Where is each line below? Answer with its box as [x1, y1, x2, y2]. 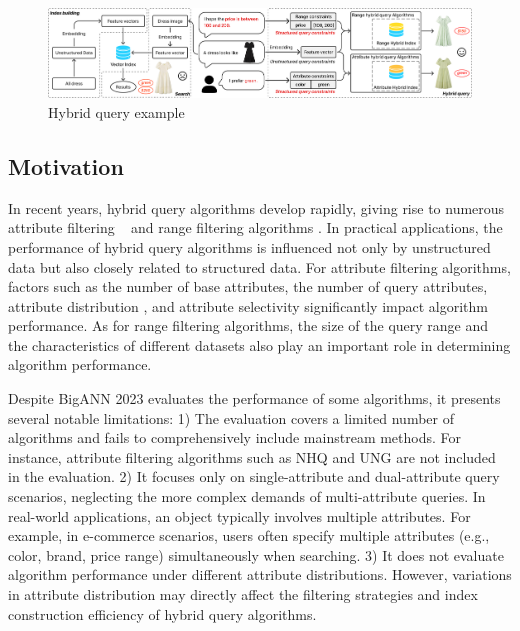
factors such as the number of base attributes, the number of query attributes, [8, 276, 488, 297]
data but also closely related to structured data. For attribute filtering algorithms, [8, 256, 511, 277]
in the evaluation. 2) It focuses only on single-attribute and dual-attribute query [8, 466, 500, 487]
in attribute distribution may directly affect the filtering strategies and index [8, 584, 478, 605]
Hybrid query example [48, 101, 185, 122]
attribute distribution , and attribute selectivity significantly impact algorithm [8, 295, 488, 316]
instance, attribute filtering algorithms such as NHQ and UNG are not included [8, 446, 496, 467]
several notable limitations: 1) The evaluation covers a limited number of [8, 407, 454, 428]
